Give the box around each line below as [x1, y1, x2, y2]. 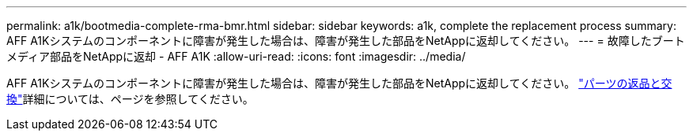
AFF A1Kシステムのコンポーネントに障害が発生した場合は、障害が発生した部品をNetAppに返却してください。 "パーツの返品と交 [6, 76, 672, 90]
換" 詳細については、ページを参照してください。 [6, 92, 254, 106]
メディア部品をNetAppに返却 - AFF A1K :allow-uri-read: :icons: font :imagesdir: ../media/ [6, 50, 466, 63]
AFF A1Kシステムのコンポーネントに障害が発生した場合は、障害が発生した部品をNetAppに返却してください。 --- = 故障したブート [6, 34, 685, 47]
